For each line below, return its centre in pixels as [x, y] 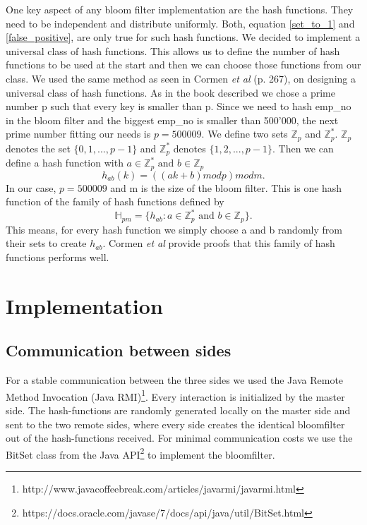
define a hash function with [65, 163]
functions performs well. [58, 257]
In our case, [31, 187]
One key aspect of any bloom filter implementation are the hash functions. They [180, 9]
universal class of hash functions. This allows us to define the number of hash [173, 50]
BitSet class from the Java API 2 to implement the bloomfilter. [140, 453]
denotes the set [38, 148]
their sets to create [46, 243]
